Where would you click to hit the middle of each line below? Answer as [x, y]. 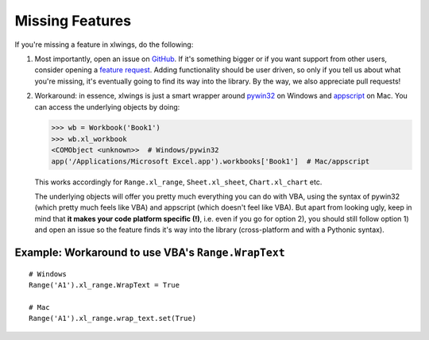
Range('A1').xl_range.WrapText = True [104, 285]
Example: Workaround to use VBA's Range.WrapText [150, 253]
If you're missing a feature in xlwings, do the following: [104, 44]
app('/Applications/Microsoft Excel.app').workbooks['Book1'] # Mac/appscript [211, 161]
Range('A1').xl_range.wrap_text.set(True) [113, 319]
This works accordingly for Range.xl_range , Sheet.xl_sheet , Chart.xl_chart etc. [178, 182]
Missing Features [73, 21]
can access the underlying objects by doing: [107, 106]
